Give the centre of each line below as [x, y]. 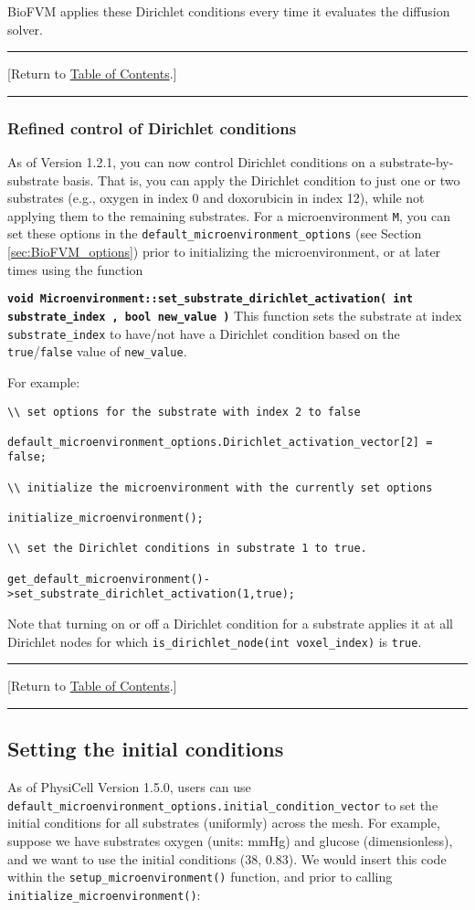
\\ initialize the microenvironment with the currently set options [220, 487]
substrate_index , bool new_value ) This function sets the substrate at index [235, 315]
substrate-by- [417, 162]
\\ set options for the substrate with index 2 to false [184, 412]
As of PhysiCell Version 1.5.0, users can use [129, 787]
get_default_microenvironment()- [109, 579]
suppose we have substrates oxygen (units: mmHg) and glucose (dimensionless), [230, 840]
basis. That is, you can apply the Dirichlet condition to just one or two [261, 180]
